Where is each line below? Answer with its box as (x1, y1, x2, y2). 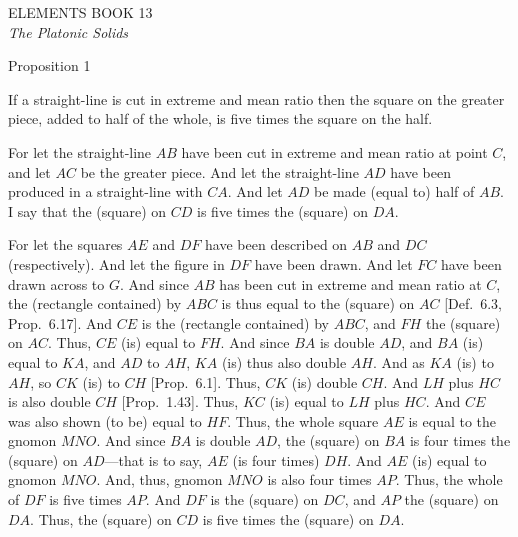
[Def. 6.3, (444, 293, 502, 314)
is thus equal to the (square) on (221, 293, 415, 314)
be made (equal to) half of (314, 181, 475, 202)
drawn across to (8, 273, 105, 294)
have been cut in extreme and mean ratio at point (181, 141, 488, 162)
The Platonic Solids (8, 21, 129, 42)
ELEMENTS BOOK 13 (8, 2, 153, 22)
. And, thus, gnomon (96, 469, 223, 490)
